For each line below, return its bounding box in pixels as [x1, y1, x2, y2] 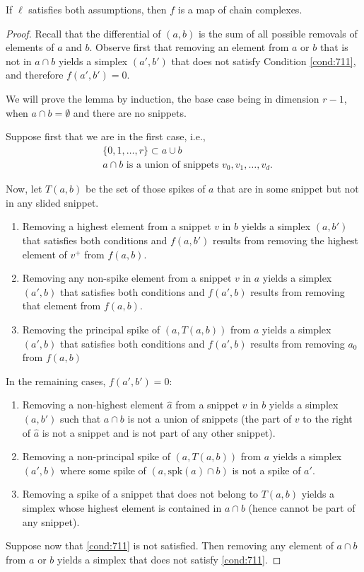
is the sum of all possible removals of [198, 25, 358, 40]
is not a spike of [232, 462, 301, 477]
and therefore [6, 67, 64, 82]
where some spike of [59, 462, 146, 477]
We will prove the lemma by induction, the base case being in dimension [6, 91, 319, 105]
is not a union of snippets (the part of [127, 411, 292, 425]
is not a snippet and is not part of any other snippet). [42, 425, 276, 440]
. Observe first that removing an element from [89, 40, 289, 55]
